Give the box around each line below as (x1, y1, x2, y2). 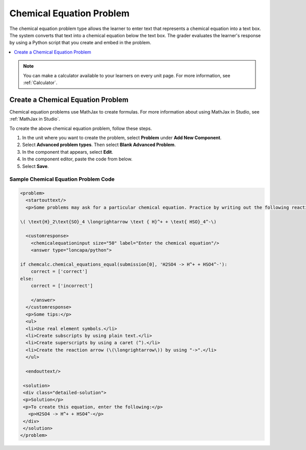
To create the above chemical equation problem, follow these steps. (9, 125, 152, 131)
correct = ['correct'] (31, 269, 88, 274)
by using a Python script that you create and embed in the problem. (9, 40, 151, 46)
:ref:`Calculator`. (23, 79, 58, 86)
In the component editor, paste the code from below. (22, 156, 133, 162)
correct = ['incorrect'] (31, 283, 93, 289)
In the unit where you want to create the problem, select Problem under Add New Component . (22, 134, 222, 140)
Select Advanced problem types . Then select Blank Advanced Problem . (22, 142, 176, 148)
